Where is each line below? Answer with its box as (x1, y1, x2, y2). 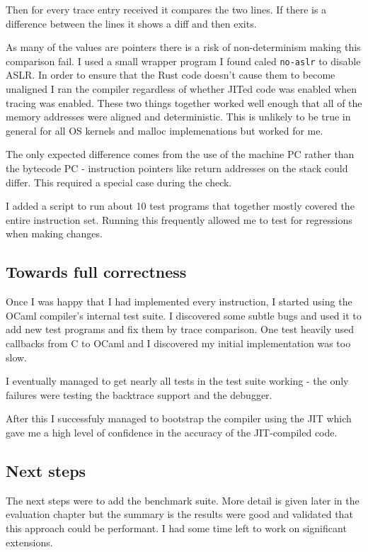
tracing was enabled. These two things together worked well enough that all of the (6, 95, 362, 110)
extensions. (6, 534, 53, 549)
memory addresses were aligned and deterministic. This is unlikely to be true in (6, 109, 351, 124)
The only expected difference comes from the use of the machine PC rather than (6, 147, 355, 162)
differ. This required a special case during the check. (6, 174, 232, 189)
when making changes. (6, 226, 103, 241)
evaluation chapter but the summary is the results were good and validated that (6, 507, 353, 522)
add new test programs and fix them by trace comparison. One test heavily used (6, 322, 355, 337)
